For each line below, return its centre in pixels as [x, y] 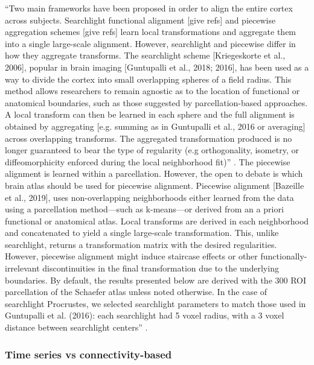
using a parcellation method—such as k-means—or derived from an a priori [144, 209]
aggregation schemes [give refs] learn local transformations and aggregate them [151, 32]
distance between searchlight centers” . [76, 327]
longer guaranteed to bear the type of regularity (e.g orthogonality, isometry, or [152, 150]
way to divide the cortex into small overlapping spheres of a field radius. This [148, 79]
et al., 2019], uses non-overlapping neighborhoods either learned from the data [149, 197]
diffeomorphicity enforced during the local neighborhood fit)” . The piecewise [148, 161]
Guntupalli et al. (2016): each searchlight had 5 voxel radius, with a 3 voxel [145, 315]
